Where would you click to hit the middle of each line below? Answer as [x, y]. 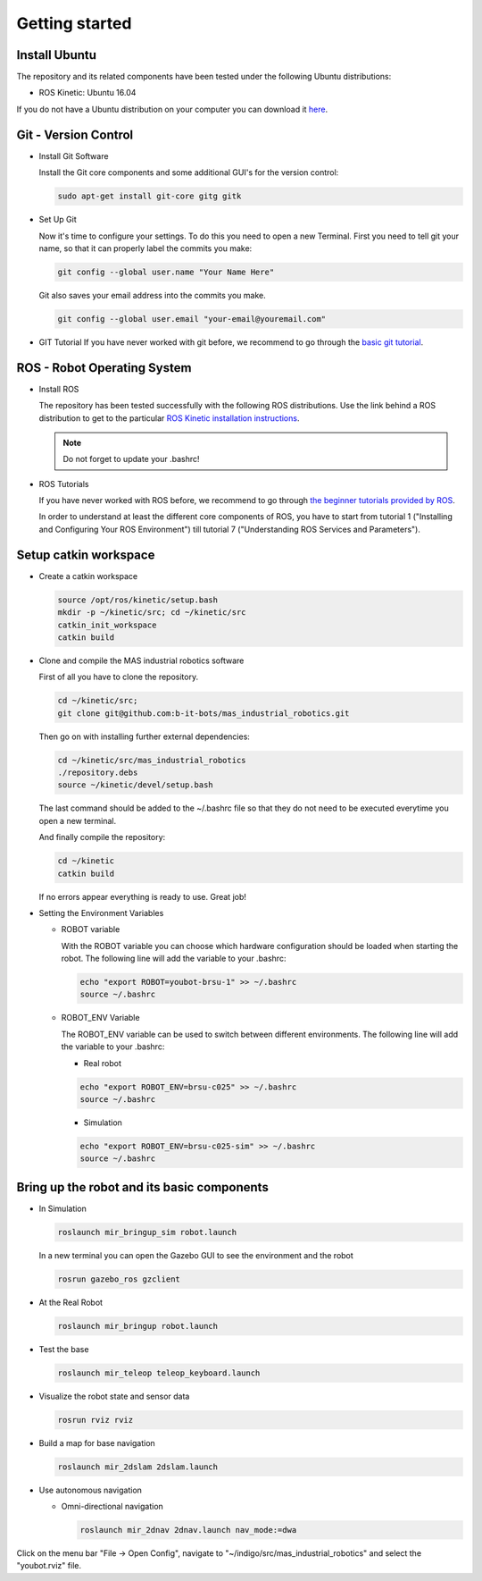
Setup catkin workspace [86, 555]
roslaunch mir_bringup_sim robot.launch [147, 1232]
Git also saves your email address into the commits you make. [153, 295]
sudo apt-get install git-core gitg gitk [150, 196]
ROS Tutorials [64, 484]
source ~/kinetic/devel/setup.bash [135, 785]
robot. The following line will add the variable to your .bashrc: [174, 959]
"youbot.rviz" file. [49, 1566]
